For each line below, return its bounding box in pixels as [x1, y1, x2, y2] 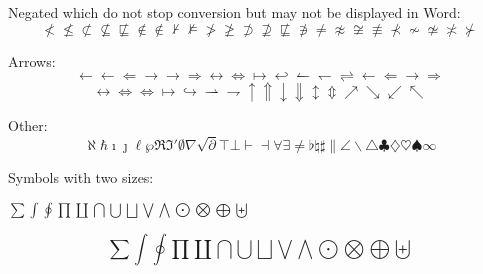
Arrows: [8, 50, 56, 71]
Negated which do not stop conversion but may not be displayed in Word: [8, 2, 461, 22]
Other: [8, 115, 48, 136]
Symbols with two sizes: [8, 166, 154, 187]
